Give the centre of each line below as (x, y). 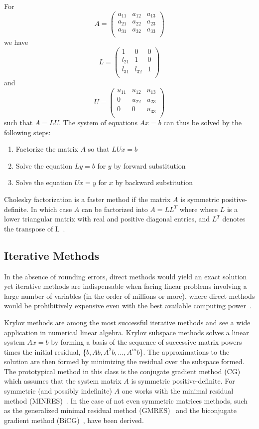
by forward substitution (150, 165)
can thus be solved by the (202, 122)
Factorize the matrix (47, 149)
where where (199, 209)
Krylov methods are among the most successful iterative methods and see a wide (127, 322)
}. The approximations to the (185, 351)
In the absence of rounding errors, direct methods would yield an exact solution (126, 276)
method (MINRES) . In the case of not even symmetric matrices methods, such (126, 400)
